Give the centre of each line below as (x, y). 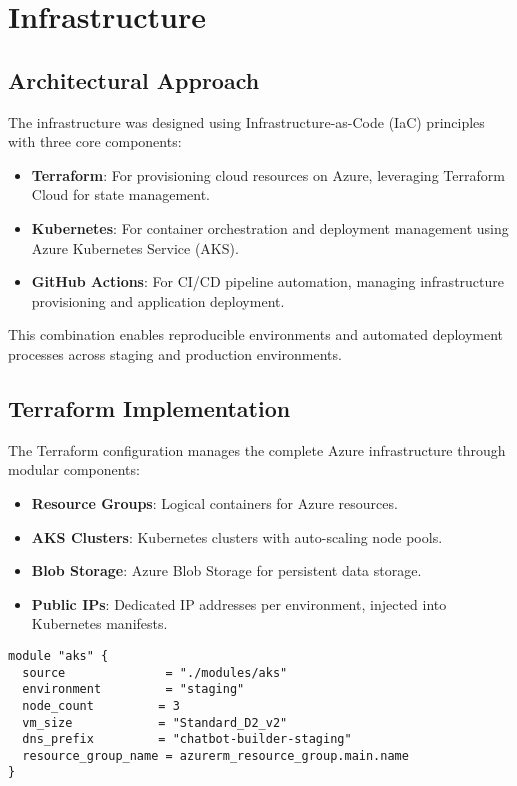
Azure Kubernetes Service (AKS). (135, 247)
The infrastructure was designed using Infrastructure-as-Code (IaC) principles (246, 121)
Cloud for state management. (121, 194)
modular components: (74, 469)
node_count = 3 (101, 705)
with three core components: (95, 141)
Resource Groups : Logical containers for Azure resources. (214, 502)
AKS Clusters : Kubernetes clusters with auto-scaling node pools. (237, 536)
